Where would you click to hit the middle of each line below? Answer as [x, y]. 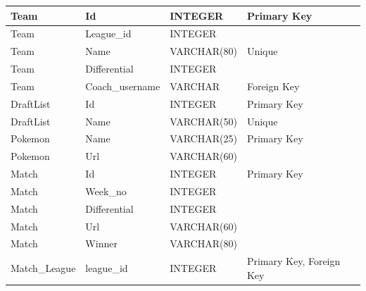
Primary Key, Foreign [294, 261]
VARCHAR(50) [203, 121]
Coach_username [123, 86]
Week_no [106, 191]
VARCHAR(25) [203, 138]
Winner [101, 243]
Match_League [43, 268]
